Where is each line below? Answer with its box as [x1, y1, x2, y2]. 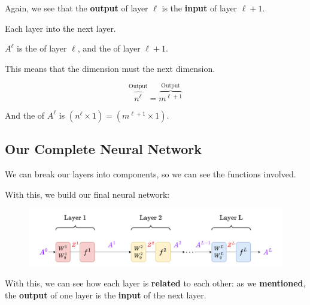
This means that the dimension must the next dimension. [5, 62, 215, 74]
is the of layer [17, 42, 67, 55]
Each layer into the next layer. [5, 22, 116, 34]
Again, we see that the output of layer [5, 2, 148, 14]
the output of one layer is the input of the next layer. [5, 288, 206, 301]
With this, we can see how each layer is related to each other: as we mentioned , [5, 276, 306, 289]
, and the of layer [77, 42, 141, 55]
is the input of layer [162, 2, 238, 14]
